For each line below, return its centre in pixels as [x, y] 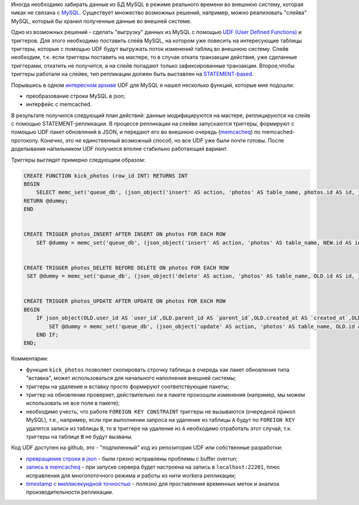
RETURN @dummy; [46, 201]
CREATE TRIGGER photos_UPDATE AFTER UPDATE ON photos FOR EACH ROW [125, 301]
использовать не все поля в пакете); [73, 403]
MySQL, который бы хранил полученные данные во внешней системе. [101, 21]
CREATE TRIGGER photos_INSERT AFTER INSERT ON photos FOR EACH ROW [125, 234]
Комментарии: [30, 358]
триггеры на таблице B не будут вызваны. [79, 436]
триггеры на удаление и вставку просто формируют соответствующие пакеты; [128, 387]
